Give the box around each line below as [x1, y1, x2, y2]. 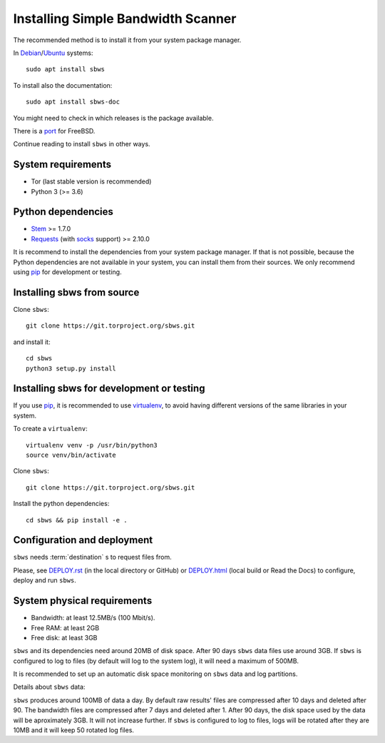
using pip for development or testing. [13, 268, 122, 276]
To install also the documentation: [13, 81, 113, 89]
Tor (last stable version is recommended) [31, 177, 152, 186]
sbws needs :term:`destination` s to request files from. [13, 553, 173, 562]
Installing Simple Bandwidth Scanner [13, 11, 237, 26]
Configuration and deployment [13, 534, 153, 546]
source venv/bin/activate [26, 450, 117, 459]
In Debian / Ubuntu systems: [13, 49, 93, 57]
